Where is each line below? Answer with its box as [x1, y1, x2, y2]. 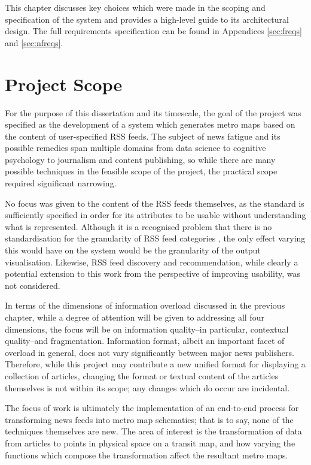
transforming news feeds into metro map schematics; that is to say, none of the [5, 413, 294, 425]
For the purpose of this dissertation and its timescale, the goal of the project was [5, 106, 301, 119]
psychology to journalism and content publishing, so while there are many [5, 153, 276, 165]
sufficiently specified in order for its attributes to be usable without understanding [5, 209, 306, 221]
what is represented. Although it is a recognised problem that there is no [5, 220, 272, 232]
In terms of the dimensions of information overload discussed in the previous [5, 299, 285, 312]
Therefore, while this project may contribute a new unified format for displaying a [5, 358, 306, 370]
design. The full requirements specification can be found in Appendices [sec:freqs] [5, 25, 302, 37]
